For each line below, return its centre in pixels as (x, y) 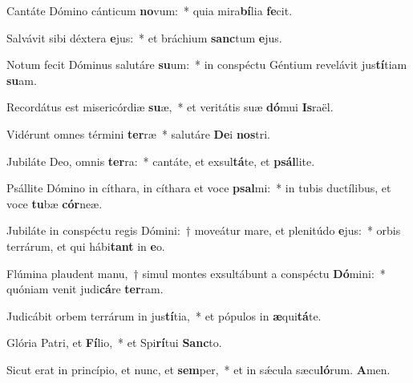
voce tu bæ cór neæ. (55, 203)
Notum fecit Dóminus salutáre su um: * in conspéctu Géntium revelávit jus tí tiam (207, 65)
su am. (22, 80)
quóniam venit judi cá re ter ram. (85, 289)
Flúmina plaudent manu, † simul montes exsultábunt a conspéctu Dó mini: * (196, 273)
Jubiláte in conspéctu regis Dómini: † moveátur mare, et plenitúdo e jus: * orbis (204, 230)
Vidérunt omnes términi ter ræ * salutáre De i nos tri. (138, 133)
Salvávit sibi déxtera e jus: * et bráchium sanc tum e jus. (144, 37)
